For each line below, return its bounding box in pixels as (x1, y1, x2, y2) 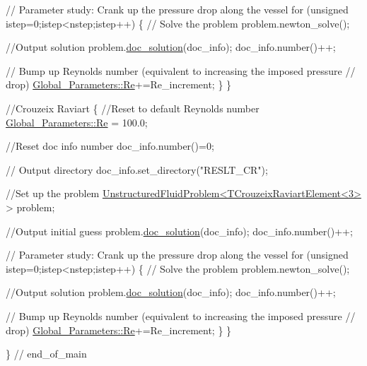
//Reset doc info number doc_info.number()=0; (6, 138, 214, 153)
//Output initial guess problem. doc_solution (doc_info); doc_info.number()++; (6, 223, 353, 238)
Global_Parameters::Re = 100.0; (6, 114, 148, 129)
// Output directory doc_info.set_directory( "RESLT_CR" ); (6, 162, 268, 177)
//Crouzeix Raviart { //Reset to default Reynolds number (6, 100, 260, 115)
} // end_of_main (6, 346, 87, 361)
